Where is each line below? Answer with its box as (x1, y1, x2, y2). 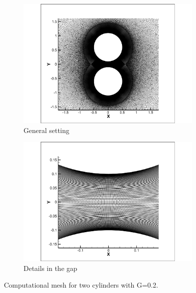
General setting (24, 125, 70, 135)
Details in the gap (24, 263, 77, 273)
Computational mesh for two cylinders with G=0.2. (4, 279, 158, 290)
